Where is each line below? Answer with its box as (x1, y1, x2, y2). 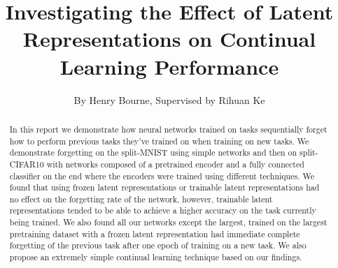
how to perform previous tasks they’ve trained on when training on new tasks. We (9, 135, 309, 147)
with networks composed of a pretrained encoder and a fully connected (46, 158, 304, 170)
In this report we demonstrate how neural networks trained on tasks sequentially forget (9, 123, 328, 135)
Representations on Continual (22, 24, 316, 53)
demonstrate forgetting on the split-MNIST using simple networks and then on (9, 147, 297, 158)
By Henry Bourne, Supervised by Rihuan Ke (73, 92, 265, 107)
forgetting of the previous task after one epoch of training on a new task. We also (9, 239, 307, 251)
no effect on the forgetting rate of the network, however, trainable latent (9, 193, 273, 204)
